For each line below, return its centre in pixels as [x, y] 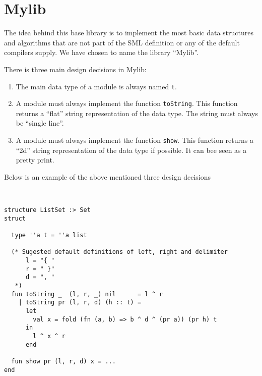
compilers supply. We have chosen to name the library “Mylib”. [102, 52]
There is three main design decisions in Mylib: [75, 69]
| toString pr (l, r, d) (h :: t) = [80, 303]
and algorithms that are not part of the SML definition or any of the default [122, 42]
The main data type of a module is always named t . [96, 86]
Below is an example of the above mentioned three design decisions [107, 176]
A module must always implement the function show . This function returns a [135, 140]
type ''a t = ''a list [49, 235]
